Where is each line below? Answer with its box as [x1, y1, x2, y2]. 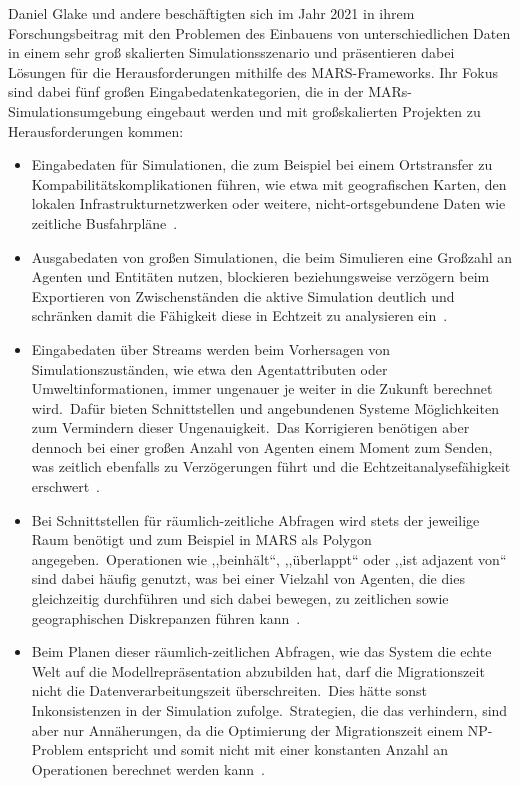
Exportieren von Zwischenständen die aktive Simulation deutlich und [31, 285, 455, 306]
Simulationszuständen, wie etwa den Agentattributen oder [31, 358, 388, 379]
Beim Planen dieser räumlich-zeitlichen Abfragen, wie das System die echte [31, 641, 492, 662]
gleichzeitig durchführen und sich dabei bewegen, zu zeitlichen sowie [31, 588, 449, 609]
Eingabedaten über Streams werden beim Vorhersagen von [31, 338, 391, 359]
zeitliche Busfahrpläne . [31, 212, 178, 233]
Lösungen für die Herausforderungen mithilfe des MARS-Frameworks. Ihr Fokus [8, 61, 498, 82]
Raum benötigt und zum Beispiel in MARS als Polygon [31, 529, 372, 550]
